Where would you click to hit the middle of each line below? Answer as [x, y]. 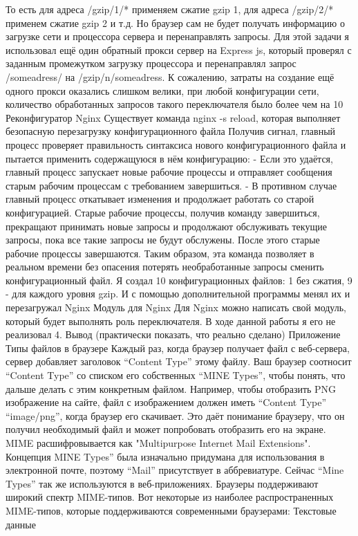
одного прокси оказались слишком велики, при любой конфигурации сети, [162, 90]
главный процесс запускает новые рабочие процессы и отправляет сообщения [169, 172]
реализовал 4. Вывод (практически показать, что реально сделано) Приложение [173, 334]
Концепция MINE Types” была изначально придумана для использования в [165, 456]
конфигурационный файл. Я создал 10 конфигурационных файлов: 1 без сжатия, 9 [179, 280]
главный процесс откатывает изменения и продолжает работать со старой [160, 199]
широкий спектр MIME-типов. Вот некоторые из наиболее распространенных [170, 497]
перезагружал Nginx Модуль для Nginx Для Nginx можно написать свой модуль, [176, 307]
